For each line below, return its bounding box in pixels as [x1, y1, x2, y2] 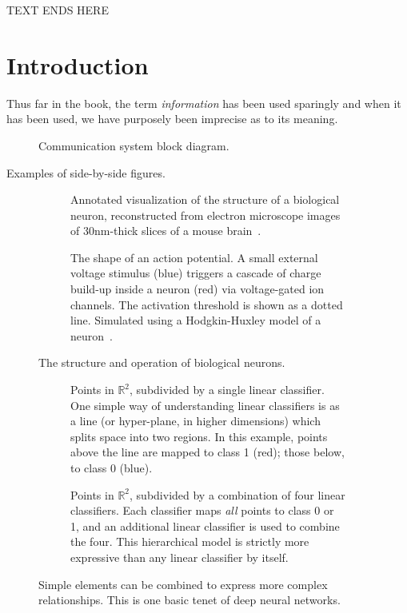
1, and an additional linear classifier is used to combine [70, 517, 340, 534]
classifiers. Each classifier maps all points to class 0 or [70, 502, 334, 519]
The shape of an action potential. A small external [70, 249, 318, 265]
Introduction [6, 48, 149, 81]
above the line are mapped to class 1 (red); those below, [70, 444, 345, 460]
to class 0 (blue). [70, 460, 153, 476]
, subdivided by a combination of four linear [130, 486, 345, 503]
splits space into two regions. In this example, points [70, 428, 328, 444]
